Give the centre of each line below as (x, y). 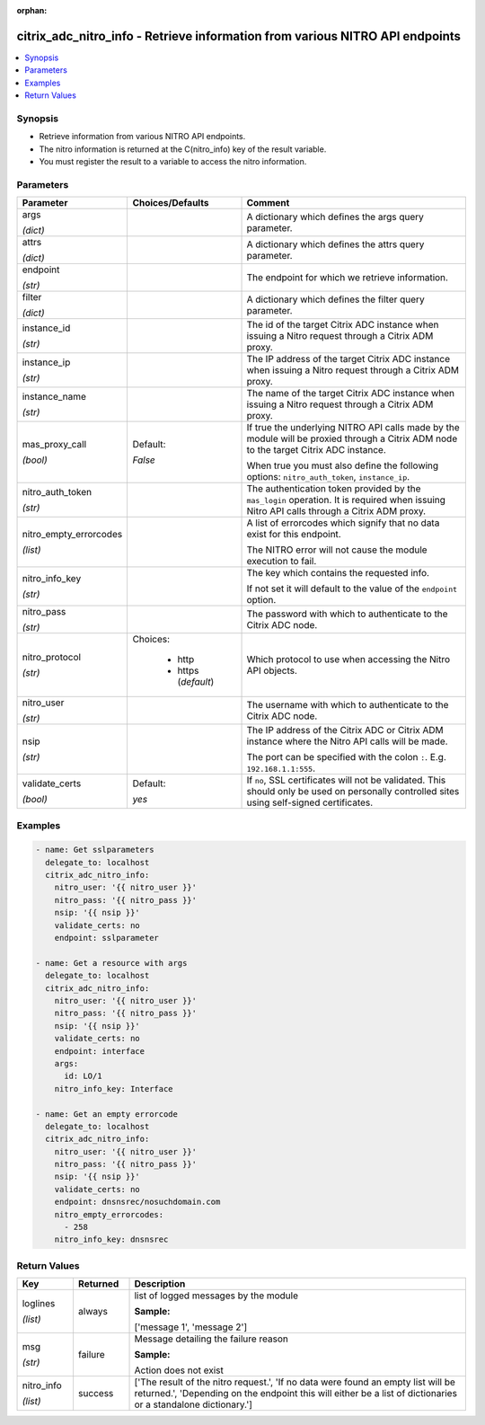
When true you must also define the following (343, 465)
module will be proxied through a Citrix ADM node (352, 438)
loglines (39, 1304)
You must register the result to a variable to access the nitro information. (173, 161)
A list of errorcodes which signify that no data (343, 523)
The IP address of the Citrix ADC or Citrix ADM (345, 730)
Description (160, 1284)
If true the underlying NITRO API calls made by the (353, 428)
